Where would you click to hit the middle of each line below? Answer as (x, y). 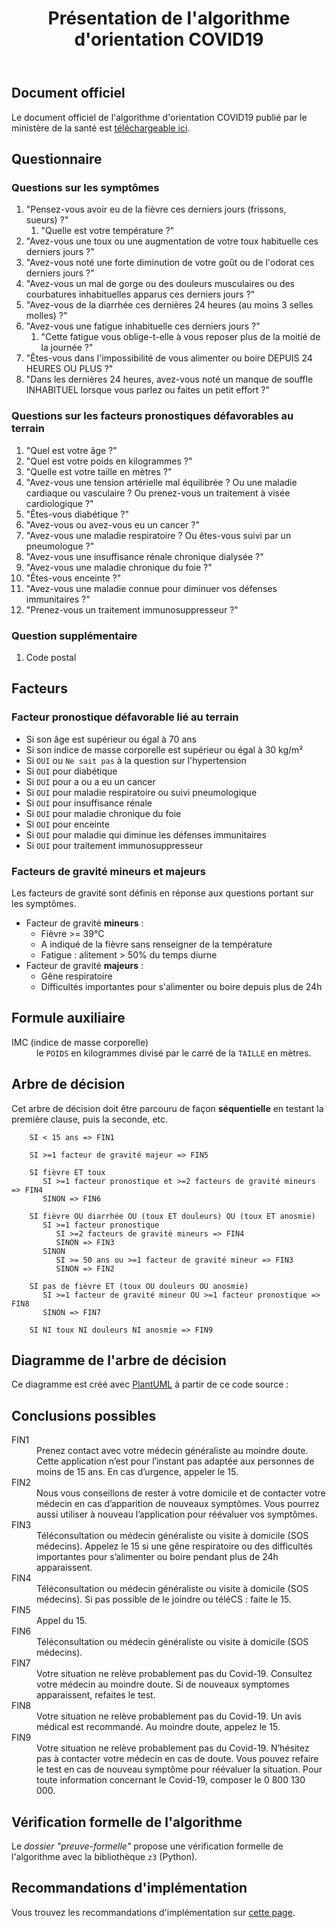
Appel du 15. (62, 1621)
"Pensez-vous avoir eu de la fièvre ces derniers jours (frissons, (156, 209)
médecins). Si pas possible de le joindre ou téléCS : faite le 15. (164, 1599)
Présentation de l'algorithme (169, 18)
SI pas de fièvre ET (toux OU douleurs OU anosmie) (139, 1286)
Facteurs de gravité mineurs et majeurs (108, 871)
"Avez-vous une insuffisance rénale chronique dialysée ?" (144, 556)
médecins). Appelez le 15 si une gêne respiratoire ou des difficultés (174, 1546)
